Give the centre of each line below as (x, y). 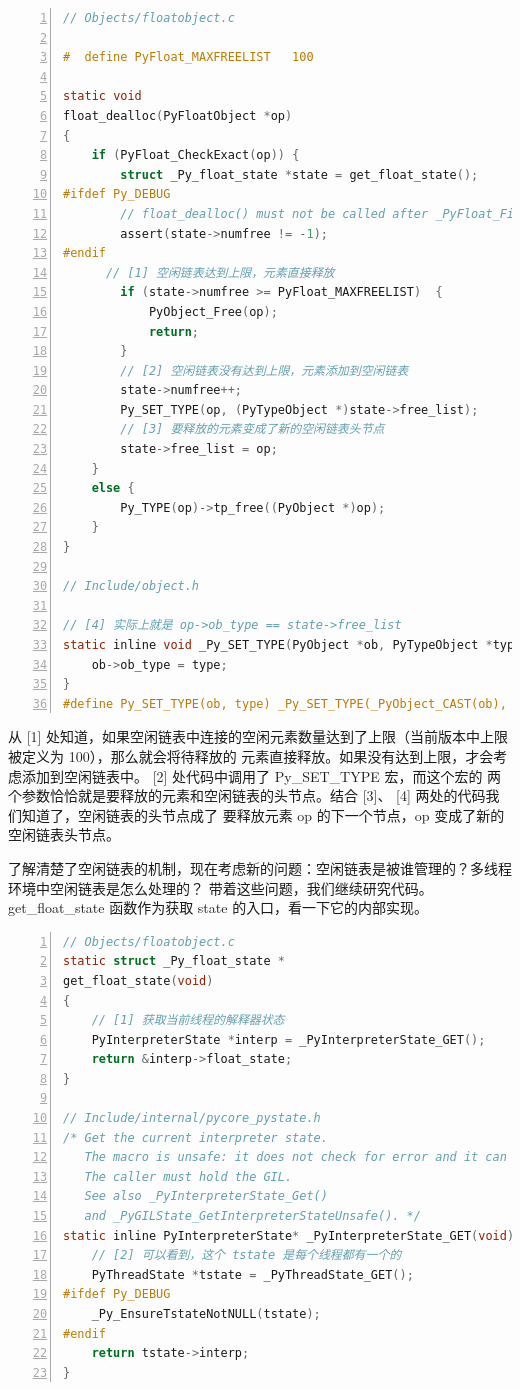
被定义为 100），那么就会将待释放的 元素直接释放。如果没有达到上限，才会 (251, 755)
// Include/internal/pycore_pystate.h (192, 1118)
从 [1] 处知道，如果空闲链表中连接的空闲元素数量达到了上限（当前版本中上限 (258, 736)
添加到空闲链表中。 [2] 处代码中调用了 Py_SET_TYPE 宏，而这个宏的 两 (261, 775)
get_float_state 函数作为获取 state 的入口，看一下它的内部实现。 (218, 907)
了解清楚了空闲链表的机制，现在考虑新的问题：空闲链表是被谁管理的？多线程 (260, 867)
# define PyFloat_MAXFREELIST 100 (188, 57)
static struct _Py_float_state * (174, 961)
